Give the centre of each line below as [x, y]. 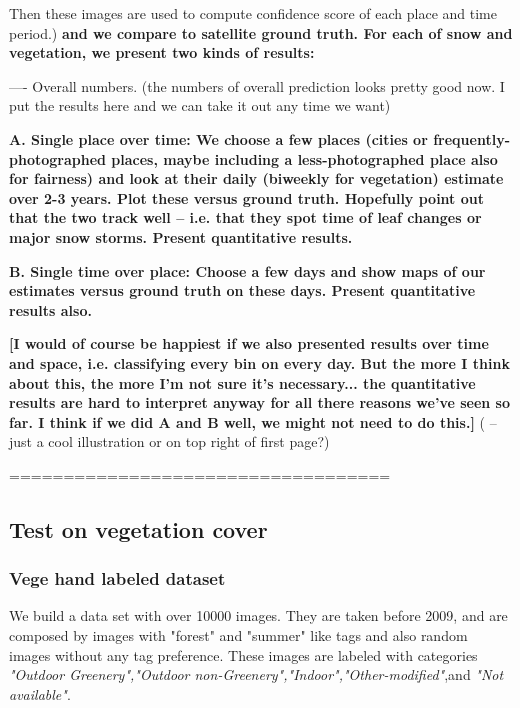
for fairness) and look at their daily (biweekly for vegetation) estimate [256, 178]
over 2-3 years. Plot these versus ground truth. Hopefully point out [246, 197]
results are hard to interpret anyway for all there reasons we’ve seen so [260, 402]
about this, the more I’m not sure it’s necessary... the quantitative [242, 382]
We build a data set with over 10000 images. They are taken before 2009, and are [258, 615]
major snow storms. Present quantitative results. [181, 236]
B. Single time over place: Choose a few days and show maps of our [247, 270]
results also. [50, 309]
